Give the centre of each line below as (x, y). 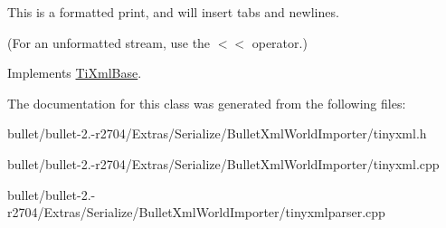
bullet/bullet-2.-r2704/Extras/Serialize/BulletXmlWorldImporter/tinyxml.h (217, 133)
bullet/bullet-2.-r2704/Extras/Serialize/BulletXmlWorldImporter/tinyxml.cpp (223, 163)
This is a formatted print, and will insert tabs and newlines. (173, 12)
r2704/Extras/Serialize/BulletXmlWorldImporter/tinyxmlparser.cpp (196, 212)
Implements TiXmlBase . (75, 73)
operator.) (280, 42)
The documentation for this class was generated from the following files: (207, 103)
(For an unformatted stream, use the (109, 42)
